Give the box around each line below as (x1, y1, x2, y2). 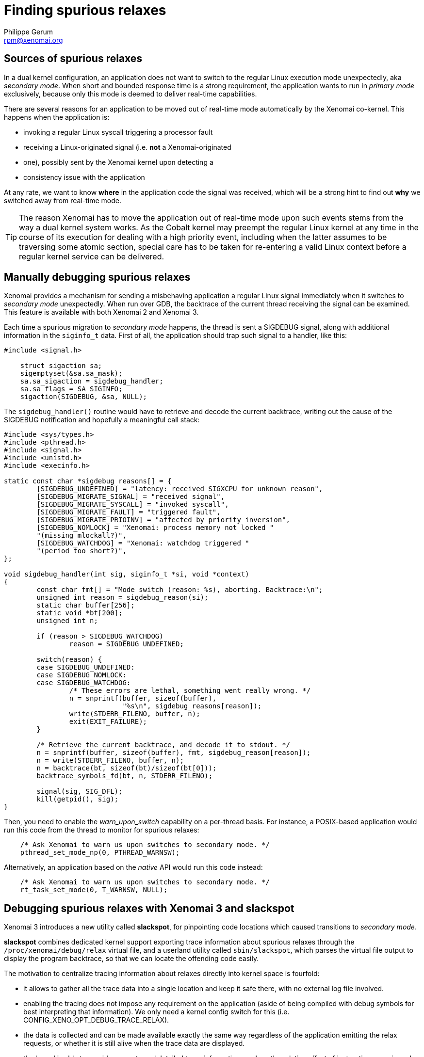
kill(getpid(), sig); (36, 795, 119, 803)
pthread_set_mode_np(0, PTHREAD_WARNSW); (20, 849, 180, 857)
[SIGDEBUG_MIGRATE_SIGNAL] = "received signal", (36, 493, 225, 501)
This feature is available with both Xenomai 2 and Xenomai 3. (4, 308, 199, 317)
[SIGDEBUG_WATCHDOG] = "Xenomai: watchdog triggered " (36, 539, 249, 547)
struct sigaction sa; (20, 362, 102, 370)
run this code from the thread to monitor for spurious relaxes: (4, 826, 199, 834)
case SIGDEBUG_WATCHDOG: (36, 679, 131, 687)
